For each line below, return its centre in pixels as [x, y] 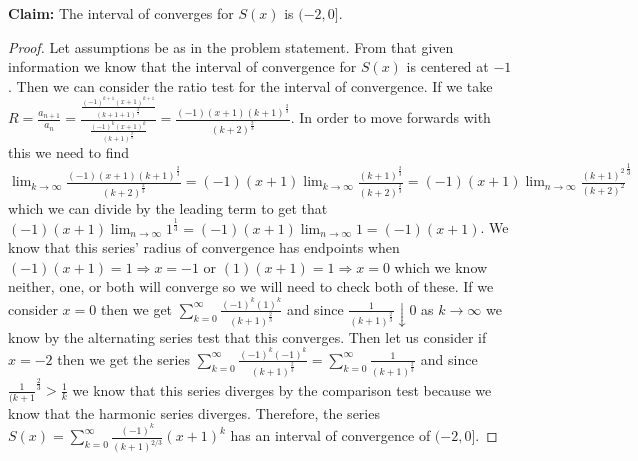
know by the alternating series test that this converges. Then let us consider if [247, 336]
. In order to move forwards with [390, 117]
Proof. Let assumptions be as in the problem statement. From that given [231, 46]
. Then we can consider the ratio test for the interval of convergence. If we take [250, 85]
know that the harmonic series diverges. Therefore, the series [194, 412]
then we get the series [124, 358]
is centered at [447, 66]
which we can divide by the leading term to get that [168, 207]
